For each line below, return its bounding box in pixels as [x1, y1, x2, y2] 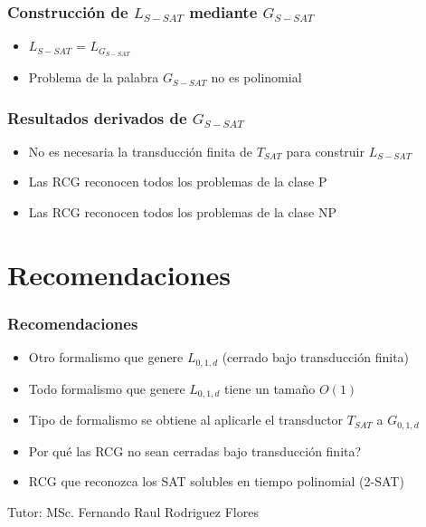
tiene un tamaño [223, 378, 316, 398]
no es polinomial [211, 68, 302, 87]
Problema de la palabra [28, 68, 159, 87]
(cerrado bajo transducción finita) [222, 348, 410, 367]
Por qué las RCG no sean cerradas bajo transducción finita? [28, 441, 362, 460]
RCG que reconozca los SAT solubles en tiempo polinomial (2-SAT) [28, 472, 404, 491]
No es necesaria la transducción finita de [28, 141, 253, 160]
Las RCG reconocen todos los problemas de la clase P [28, 172, 327, 191]
